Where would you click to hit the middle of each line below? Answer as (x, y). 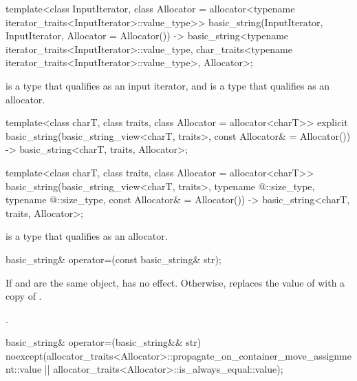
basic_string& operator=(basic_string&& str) (104, 342)
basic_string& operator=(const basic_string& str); (113, 259)
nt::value (24, 369)
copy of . (24, 296)
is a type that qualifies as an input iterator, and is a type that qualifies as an (168, 85)
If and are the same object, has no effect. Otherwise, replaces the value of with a (175, 282)
